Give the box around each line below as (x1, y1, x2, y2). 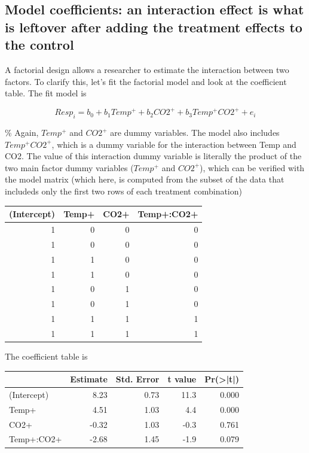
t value (167, 373, 197, 385)
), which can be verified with (200, 161, 305, 174)
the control (5, 35, 74, 54)
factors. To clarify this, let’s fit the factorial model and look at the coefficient (5, 75, 287, 87)
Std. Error (115, 373, 160, 385)
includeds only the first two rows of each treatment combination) (5, 185, 242, 197)
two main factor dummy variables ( (5, 161, 134, 174)
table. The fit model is (5, 87, 87, 99)
